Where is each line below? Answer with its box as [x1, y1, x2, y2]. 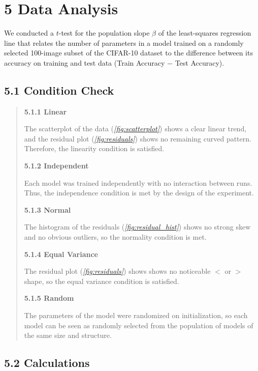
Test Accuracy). [175, 57, 224, 68]
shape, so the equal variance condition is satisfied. [24, 275, 179, 286]
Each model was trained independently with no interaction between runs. [24, 177, 252, 188]
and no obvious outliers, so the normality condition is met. [24, 232, 207, 242]
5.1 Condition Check [4, 82, 114, 98]
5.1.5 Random [24, 293, 74, 303]
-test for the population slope [58, 27, 150, 38]
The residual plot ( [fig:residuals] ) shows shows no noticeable [24, 266, 211, 276]
